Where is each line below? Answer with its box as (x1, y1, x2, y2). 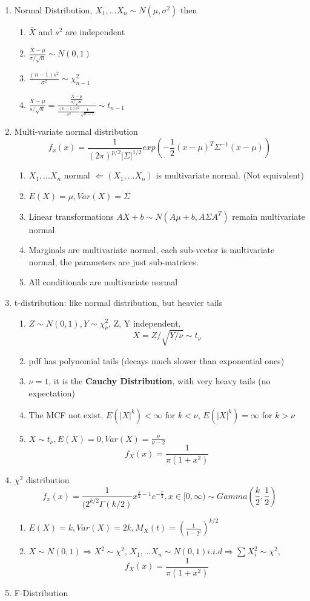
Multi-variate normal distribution (14, 124, 138, 137)
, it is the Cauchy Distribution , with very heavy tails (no (48, 375, 271, 387)
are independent (65, 25, 125, 38)
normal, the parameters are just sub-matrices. (28, 255, 199, 268)
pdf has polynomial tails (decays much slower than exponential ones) (28, 354, 285, 367)
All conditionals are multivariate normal (28, 276, 178, 288)
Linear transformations (28, 209, 114, 222)
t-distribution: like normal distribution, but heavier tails (14, 296, 223, 308)
